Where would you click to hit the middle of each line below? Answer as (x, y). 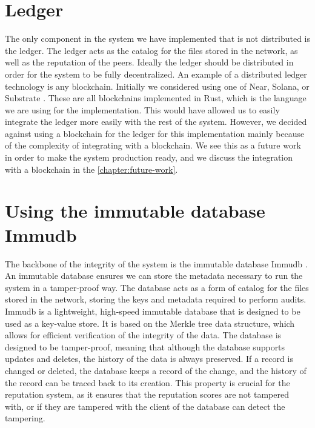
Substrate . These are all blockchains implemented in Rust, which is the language (156, 98)
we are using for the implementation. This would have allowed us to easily (142, 109)
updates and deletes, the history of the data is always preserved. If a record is (149, 359)
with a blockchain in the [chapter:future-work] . (91, 169)
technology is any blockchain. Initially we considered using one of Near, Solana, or (157, 86)
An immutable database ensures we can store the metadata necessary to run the (154, 276)
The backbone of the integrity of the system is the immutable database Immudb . (156, 263)
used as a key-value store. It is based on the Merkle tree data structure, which (150, 323)
